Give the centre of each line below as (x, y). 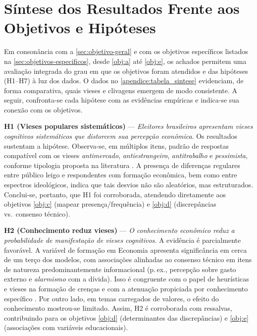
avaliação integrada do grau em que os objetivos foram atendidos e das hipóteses (126, 71)
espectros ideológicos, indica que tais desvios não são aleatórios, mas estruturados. (129, 185)
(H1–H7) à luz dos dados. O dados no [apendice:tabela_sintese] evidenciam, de (124, 81)
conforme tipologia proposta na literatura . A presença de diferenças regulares (122, 165)
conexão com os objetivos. (43, 109)
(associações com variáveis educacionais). (66, 327)
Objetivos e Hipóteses (80, 28)
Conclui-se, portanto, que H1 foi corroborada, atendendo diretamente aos (115, 194)
